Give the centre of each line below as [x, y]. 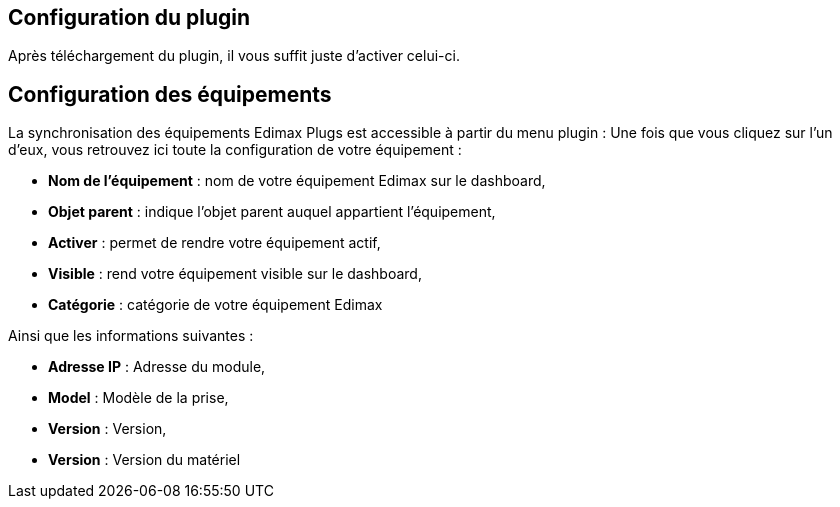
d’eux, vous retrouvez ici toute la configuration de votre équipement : [235, 150]
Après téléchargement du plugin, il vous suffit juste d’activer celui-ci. [234, 56]
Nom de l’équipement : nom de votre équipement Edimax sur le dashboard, [297, 181]
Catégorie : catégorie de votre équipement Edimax [215, 305]
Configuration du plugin [129, 17]
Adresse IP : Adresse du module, [157, 367]
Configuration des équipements [170, 94]
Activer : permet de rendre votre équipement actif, [214, 243]
